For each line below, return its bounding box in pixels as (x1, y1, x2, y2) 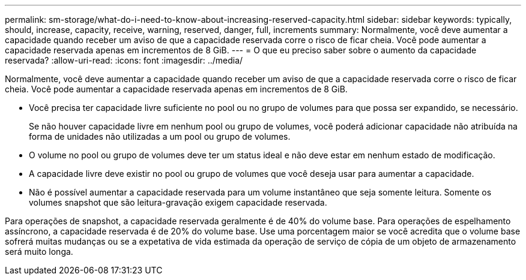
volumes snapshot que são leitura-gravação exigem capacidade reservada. (29, 197, 327, 207)
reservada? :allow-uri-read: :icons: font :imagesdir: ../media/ (5, 55, 243, 65)
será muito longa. (5, 246, 73, 257)
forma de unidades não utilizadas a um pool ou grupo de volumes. (29, 131, 291, 141)
